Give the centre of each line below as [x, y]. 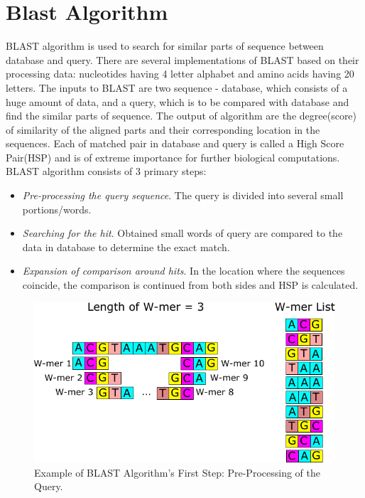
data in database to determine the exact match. [126, 247]
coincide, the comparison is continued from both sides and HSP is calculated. [190, 285]
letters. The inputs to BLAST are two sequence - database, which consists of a [177, 87]
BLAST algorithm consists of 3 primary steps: [106, 171]
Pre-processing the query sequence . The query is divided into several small [183, 195]
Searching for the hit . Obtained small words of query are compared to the [182, 233]
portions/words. [57, 209]
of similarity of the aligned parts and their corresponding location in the [163, 129]
